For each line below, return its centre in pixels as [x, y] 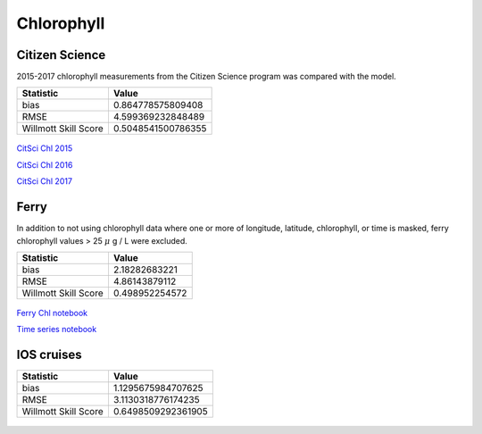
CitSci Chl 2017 [45, 181]
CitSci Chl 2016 [45, 164]
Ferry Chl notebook [52, 313]
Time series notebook [57, 330]
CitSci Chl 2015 [45, 148]
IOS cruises [49, 355]
